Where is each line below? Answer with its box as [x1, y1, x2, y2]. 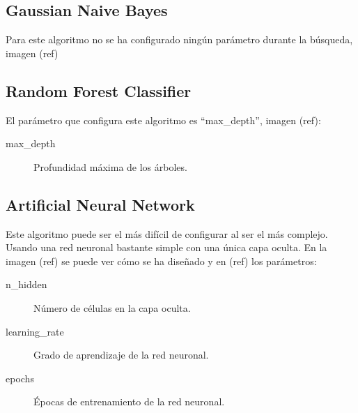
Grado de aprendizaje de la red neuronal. [33, 347, 209, 362]
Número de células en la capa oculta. [33, 300, 191, 315]
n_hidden [6, 277, 47, 292]
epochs [6, 370, 34, 385]
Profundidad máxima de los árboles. [33, 159, 187, 174]
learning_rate [6, 324, 64, 338]
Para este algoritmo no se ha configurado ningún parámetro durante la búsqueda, [6, 32, 353, 47]
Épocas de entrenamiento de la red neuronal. [33, 394, 225, 409]
